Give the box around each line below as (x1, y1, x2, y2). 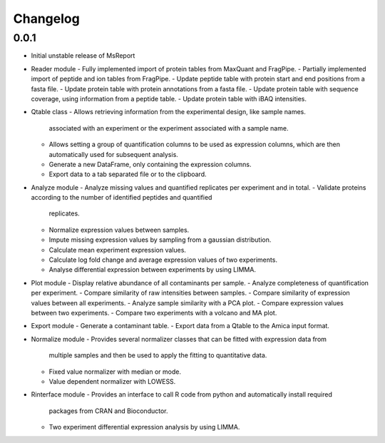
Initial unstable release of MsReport (31, 51, 135, 60)
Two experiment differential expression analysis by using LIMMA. (48, 423, 240, 432)
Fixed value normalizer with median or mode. (48, 367, 182, 376)
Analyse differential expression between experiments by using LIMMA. (48, 265, 257, 274)
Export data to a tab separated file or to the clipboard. (48, 170, 207, 178)
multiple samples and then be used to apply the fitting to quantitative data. (48, 351, 267, 360)
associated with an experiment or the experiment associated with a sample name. (48, 123, 289, 132)
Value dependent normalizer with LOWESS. (48, 377, 176, 385)
